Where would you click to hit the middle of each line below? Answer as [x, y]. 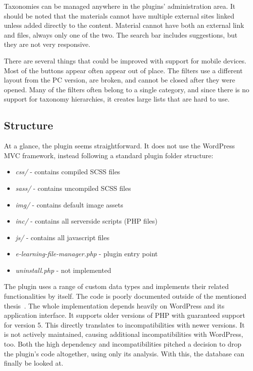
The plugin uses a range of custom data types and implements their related [117, 286]
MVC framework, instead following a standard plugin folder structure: [109, 155]
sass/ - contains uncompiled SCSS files [73, 188]
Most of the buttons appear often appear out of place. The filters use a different [123, 70]
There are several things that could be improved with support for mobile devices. [125, 60]
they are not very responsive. [47, 44]
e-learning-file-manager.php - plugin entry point [87, 254]
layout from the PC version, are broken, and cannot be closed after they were [120, 80]
